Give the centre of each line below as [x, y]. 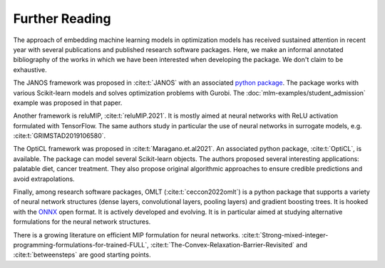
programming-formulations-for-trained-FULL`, [81, 244]
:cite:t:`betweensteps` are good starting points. [82, 255]
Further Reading [62, 19]
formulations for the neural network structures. [82, 222]
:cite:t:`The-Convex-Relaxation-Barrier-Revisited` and [229, 244]
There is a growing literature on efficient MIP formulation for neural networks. [127, 234]
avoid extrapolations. [44, 179]
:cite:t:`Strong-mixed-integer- [285, 234]
